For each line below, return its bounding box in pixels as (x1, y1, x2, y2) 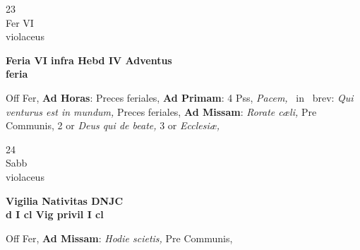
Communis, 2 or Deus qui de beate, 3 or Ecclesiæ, (6, 118, 220, 133)
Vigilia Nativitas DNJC (6, 193, 124, 208)
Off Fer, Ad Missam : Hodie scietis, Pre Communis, (6, 230, 233, 245)
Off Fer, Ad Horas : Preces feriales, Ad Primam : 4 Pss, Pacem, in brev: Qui (6, 90, 354, 105)
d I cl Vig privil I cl (6, 207, 104, 222)
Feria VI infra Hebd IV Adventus (6, 52, 172, 67)
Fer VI (6, 15, 34, 30)
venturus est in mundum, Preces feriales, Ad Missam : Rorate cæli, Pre (6, 104, 317, 119)
